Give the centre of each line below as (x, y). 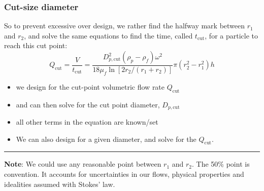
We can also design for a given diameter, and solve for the (106, 139)
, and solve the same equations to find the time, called (108, 35)
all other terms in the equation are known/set (87, 122)
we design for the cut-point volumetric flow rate (90, 86)
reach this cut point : (36, 45)
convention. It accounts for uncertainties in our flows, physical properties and (124, 174)
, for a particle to (231, 35)
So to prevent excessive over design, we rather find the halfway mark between (125, 26)
